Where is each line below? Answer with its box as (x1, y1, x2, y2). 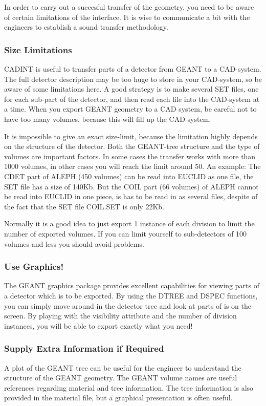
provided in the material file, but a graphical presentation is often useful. (4, 392, 233, 403)
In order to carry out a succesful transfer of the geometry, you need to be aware (4, 2, 254, 12)
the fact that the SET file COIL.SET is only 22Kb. (4, 201, 164, 211)
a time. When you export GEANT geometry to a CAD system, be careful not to (4, 103, 257, 114)
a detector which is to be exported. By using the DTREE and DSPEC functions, (4, 290, 258, 301)
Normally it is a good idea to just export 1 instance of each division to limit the (4, 218, 255, 229)
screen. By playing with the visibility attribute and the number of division (4, 310, 237, 321)
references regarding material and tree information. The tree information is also (4, 382, 254, 393)
